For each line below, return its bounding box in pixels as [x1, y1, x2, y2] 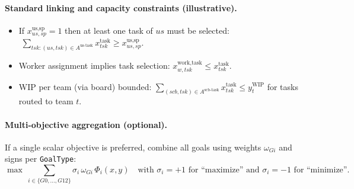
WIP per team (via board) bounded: [18, 80, 152, 92]
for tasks [267, 80, 298, 92]
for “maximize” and [188, 166, 260, 175]
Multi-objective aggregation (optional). [5, 118, 168, 130]
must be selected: [167, 24, 229, 36]
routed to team [18, 95, 74, 107]
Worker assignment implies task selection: [18, 59, 170, 72]
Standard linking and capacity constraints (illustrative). [5, 1, 237, 14]
